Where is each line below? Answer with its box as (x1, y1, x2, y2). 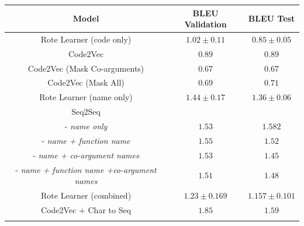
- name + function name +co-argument (15, 163, 157, 175)
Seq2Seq (71, 105, 101, 118)
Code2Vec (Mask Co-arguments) (27, 62, 144, 74)
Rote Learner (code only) (40, 33, 132, 45)
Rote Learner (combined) (41, 189, 132, 201)
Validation (184, 18, 227, 30)
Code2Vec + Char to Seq (41, 203, 132, 216)
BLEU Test (248, 12, 295, 24)
